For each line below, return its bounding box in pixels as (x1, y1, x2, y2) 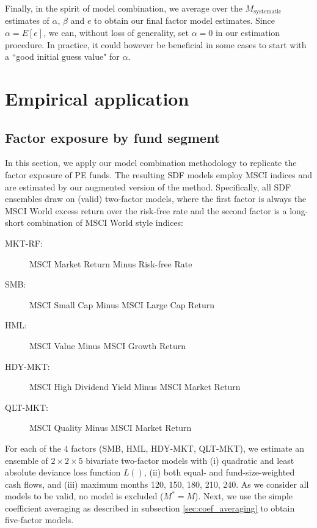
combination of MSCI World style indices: (26, 216, 183, 229)
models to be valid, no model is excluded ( (5, 490, 164, 502)
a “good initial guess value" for (5, 50, 120, 63)
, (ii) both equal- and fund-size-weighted (144, 466, 295, 479)
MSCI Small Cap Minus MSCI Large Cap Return (29, 298, 215, 311)
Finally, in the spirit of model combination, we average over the (5, 2, 242, 14)
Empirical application (5, 86, 189, 111)
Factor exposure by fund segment (5, 128, 220, 146)
